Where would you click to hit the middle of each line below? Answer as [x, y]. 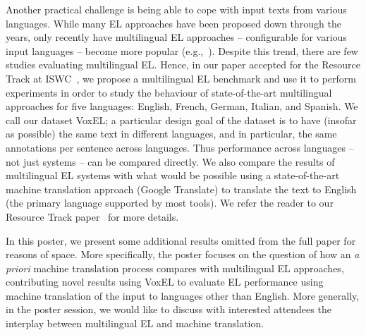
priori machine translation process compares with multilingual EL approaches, [175, 268]
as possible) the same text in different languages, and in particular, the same [171, 134]
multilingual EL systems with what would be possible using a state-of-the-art [173, 175]
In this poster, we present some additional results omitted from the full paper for [181, 240]
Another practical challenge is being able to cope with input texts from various [176, 9]
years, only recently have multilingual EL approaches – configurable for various [176, 37]
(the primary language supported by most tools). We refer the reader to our [170, 203]
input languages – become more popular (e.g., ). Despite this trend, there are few [182, 50]
